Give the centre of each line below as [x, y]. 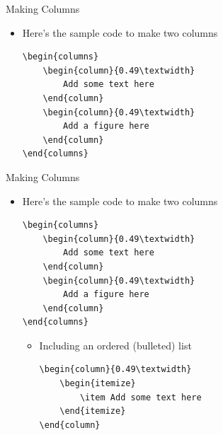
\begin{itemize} [98, 384]
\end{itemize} [93, 411]
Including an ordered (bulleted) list [115, 345]
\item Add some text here [141, 397]
